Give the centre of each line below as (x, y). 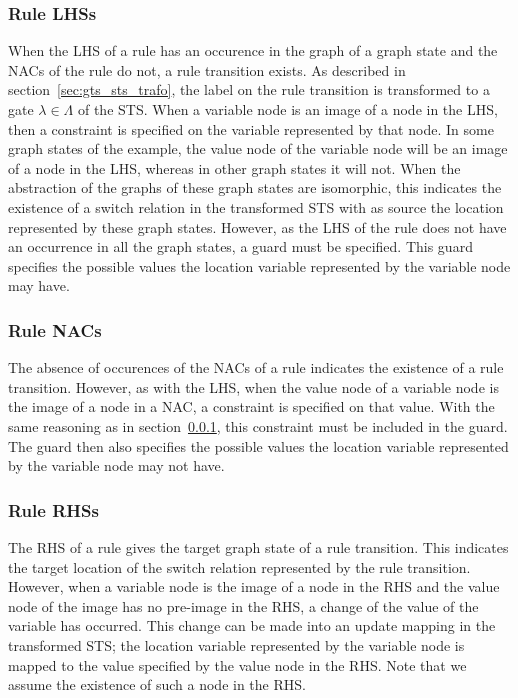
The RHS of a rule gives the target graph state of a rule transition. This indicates (258, 546)
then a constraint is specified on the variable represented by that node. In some (251, 128)
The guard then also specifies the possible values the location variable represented (258, 445)
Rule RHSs (53, 509)
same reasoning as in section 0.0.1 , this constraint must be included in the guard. (258, 425)
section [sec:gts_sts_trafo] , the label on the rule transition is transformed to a (249, 89)
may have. (39, 285)
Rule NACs (55, 329)
